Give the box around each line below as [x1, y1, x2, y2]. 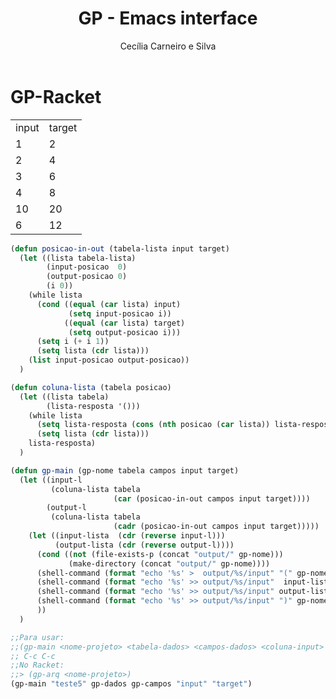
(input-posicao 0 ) [46, 262, 128, 272]
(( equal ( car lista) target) [63, 318, 186, 328]
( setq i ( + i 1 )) [36, 337, 110, 347]
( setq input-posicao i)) [68, 308, 172, 319]
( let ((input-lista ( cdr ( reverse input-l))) [28, 531, 226, 541]
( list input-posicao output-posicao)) [28, 355, 190, 366]
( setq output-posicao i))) [68, 327, 182, 337]
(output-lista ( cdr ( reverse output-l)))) [54, 540, 235, 550]
